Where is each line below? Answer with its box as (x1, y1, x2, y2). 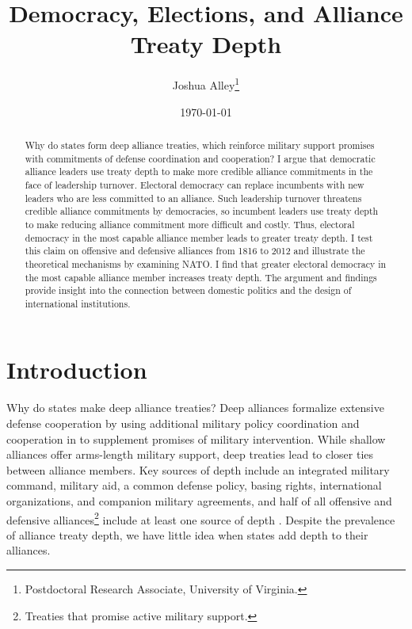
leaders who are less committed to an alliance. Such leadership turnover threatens (25, 191, 362, 204)
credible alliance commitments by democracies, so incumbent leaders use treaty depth (25, 204, 379, 218)
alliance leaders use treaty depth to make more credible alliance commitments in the (25, 165, 373, 178)
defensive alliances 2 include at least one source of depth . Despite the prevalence (6, 509, 395, 528)
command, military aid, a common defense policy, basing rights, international (6, 477, 382, 494)
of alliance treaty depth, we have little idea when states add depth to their (6, 526, 368, 543)
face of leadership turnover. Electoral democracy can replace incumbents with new (25, 177, 364, 191)
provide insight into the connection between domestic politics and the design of (25, 284, 352, 297)
